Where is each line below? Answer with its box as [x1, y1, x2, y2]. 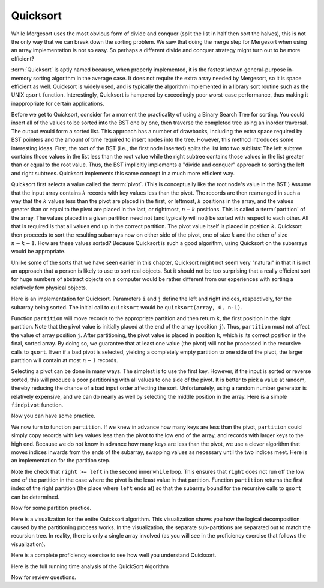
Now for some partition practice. [11, 505, 92, 512]
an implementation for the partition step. [11, 457, 111, 464]
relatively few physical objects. [11, 284, 88, 291]
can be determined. [11, 493, 60, 500]
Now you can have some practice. [11, 412, 96, 420]
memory [11, 74, 32, 82]
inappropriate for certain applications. [11, 100, 104, 107]
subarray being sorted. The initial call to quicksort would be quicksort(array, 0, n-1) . [11, 303, 242, 311]
